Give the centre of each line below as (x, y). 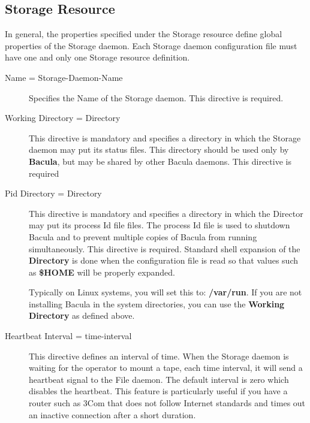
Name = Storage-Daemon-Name (64, 77)
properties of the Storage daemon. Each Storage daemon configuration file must (151, 45)
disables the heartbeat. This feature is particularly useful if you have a (158, 391)
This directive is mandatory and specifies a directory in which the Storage (165, 138)
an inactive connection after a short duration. (112, 414)
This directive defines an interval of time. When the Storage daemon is (159, 356)
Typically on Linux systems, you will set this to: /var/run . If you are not (165, 292)
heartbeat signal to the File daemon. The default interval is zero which (159, 379)
